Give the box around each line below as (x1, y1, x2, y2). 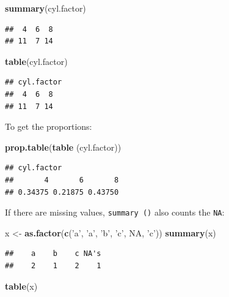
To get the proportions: (5, 120, 92, 133)
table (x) (5, 279, 38, 292)
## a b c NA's (5, 249, 101, 258)
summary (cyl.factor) (5, 2, 86, 14)
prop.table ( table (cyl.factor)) (5, 140, 122, 153)
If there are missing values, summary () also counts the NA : (5, 206, 225, 219)
